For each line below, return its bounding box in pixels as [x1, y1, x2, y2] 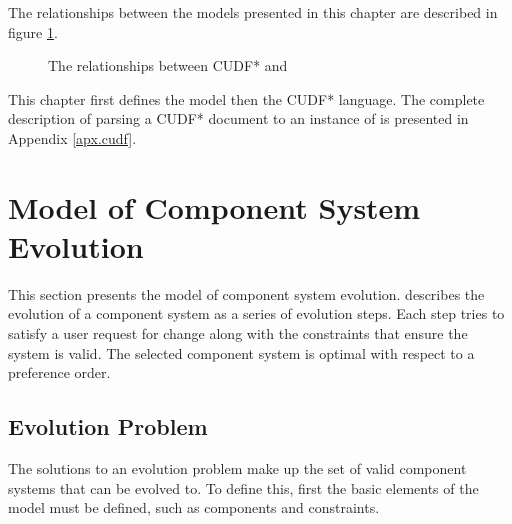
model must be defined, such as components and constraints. [8, 497, 380, 518]
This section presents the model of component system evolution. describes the [8, 283, 485, 304]
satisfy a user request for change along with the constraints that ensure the [8, 323, 468, 344]
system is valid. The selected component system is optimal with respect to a [8, 342, 475, 363]
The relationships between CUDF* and [48, 55, 288, 76]
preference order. [8, 362, 111, 383]
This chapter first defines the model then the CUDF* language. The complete [8, 88, 485, 109]
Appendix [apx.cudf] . [8, 127, 137, 148]
